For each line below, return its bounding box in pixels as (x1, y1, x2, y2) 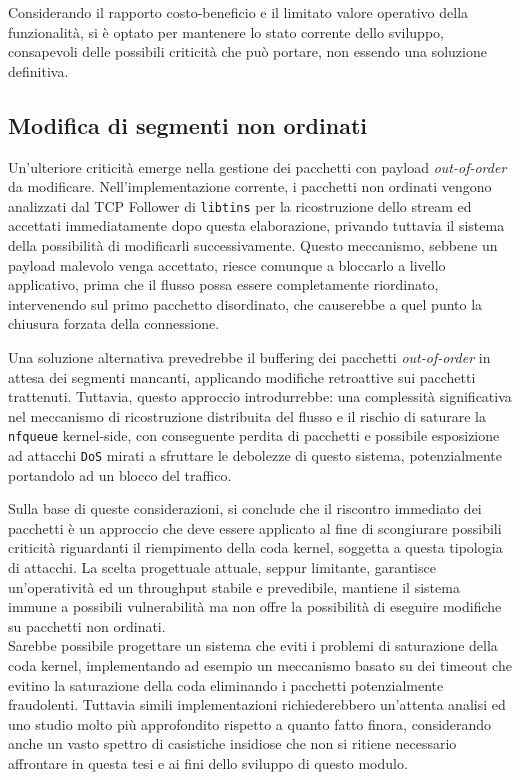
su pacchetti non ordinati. (8, 615, 166, 636)
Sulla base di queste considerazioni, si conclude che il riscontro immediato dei (8, 498, 482, 519)
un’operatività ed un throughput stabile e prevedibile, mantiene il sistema (8, 576, 460, 597)
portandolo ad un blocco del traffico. (8, 464, 232, 485)
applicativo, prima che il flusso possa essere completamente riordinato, (8, 274, 439, 295)
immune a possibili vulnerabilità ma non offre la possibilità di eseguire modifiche (8, 596, 502, 617)
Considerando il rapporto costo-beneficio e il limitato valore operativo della (8, 2, 469, 22)
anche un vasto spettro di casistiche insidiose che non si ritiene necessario (8, 733, 457, 754)
